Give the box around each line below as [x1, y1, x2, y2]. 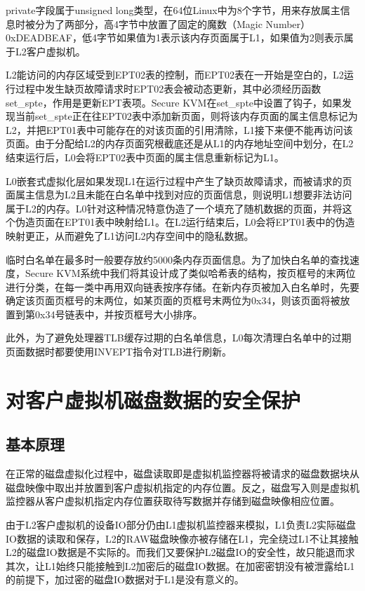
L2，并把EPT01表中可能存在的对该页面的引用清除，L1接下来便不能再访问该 [6, 122, 353, 137]
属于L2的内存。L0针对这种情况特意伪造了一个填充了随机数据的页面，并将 [6, 201, 343, 215]
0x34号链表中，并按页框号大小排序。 [34, 306, 203, 321]
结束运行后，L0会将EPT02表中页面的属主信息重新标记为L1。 [6, 149, 284, 164]
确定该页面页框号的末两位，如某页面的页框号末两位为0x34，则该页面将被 [6, 293, 340, 308]
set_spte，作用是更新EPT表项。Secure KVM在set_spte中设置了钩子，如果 [6, 95, 343, 109]
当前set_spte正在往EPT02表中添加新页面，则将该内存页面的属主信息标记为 [15, 109, 358, 123]
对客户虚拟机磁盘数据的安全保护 [6, 385, 301, 414]
